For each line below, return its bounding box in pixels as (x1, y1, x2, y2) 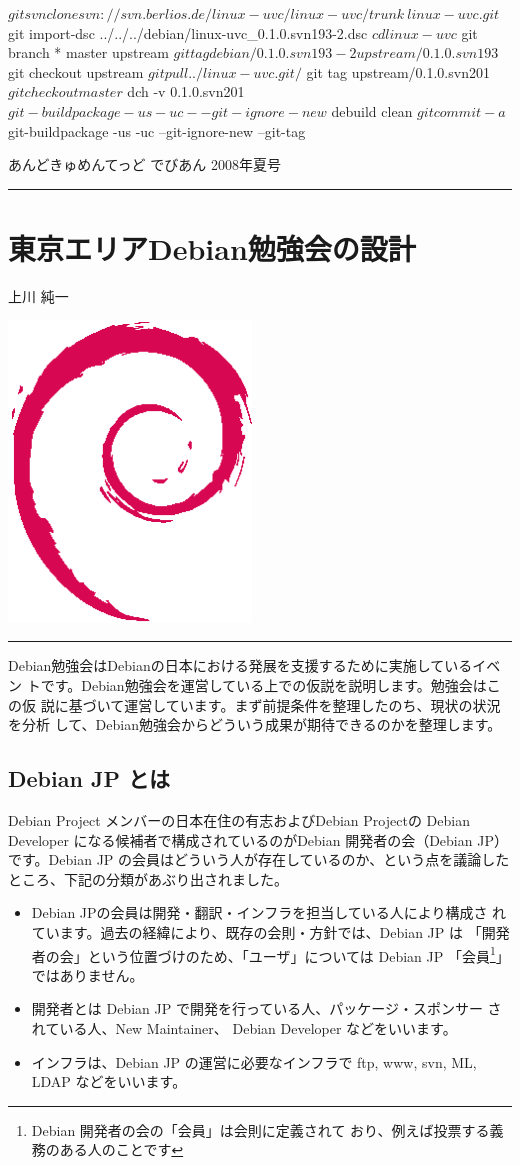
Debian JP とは (8, 763, 170, 794)
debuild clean (331, 100, 413, 121)
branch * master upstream (8, 42, 169, 63)
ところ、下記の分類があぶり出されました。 (8, 868, 288, 889)
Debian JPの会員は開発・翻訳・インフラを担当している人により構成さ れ (31, 902, 507, 923)
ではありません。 (31, 964, 144, 985)
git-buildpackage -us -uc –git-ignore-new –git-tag (8, 120, 306, 141)
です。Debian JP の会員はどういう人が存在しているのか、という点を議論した (8, 849, 510, 870)
